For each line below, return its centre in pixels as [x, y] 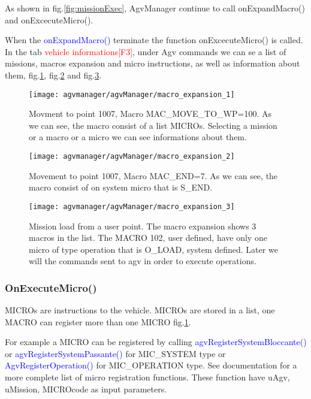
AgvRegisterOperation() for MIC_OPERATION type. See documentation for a [151, 365]
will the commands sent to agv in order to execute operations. [143, 261]
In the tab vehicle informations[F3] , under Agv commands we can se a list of [146, 51]
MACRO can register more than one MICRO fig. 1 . [98, 321]
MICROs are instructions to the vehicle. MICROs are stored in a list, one [140, 310]
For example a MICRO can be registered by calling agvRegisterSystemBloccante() [156, 342]
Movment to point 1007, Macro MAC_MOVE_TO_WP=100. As [150, 114]
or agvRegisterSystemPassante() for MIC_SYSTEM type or [115, 353]
